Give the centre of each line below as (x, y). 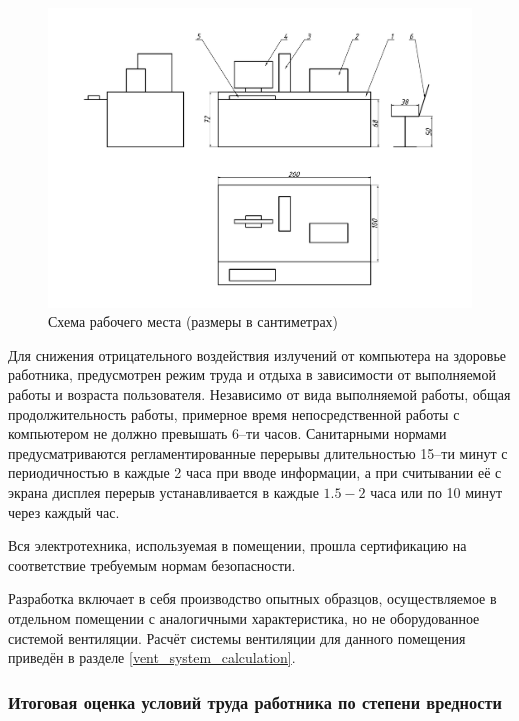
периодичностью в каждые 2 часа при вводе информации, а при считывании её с (255, 472)
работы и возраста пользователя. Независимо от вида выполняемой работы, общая (259, 394)
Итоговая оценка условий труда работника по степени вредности (255, 701)
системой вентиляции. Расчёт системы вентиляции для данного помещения (237, 637)
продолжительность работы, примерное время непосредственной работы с (234, 413)
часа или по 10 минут (436, 492)
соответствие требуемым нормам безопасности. (152, 564)
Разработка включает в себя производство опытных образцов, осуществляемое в (252, 598)
